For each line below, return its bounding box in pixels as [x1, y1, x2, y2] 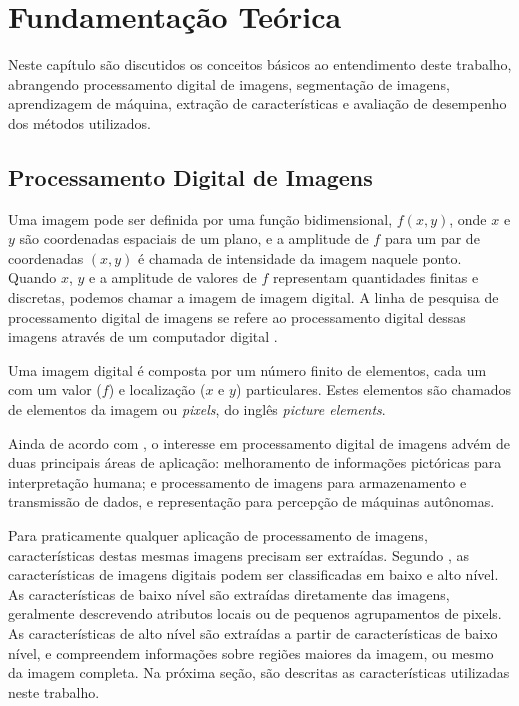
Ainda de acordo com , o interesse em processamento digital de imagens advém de [8, 432, 511, 453]
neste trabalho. [8, 681, 100, 702]
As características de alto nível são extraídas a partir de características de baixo [8, 622, 498, 643]
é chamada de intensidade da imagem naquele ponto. [138, 247, 462, 268]
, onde [449, 208, 487, 229]
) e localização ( [108, 379, 206, 400]
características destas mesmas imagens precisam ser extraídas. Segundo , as [8, 544, 470, 565]
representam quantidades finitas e [272, 267, 479, 288]
